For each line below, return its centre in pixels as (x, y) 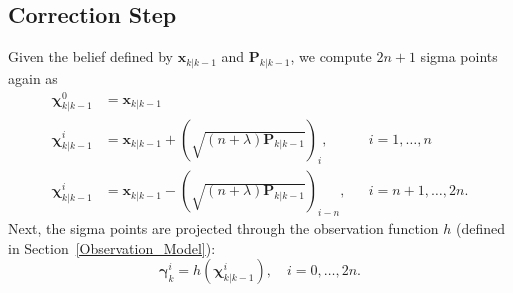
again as (33, 78)
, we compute (331, 56)
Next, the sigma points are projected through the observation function (223, 228)
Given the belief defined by (91, 56)
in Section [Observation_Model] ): (112, 247)
